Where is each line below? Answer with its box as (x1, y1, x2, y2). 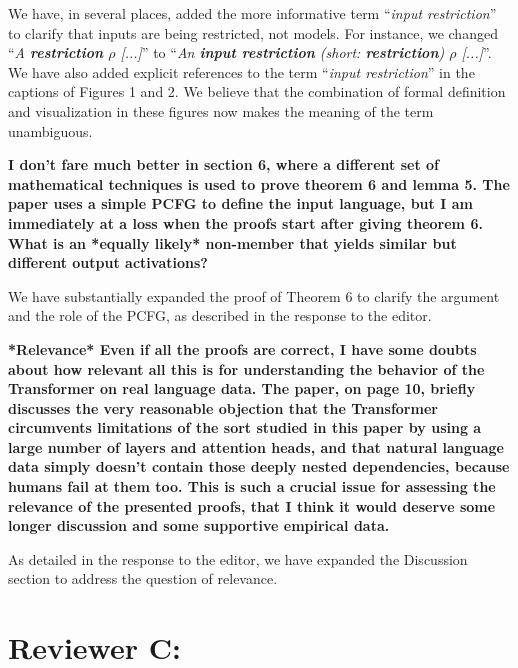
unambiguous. (8, 120, 93, 141)
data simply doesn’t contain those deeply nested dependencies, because (8, 456, 510, 477)
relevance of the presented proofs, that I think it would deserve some (8, 495, 496, 516)
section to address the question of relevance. (8, 568, 278, 589)
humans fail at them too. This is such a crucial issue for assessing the (8, 476, 496, 497)
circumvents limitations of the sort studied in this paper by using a (8, 417, 482, 438)
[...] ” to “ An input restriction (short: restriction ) (120, 42, 445, 63)
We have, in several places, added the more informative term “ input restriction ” (8, 3, 497, 23)
